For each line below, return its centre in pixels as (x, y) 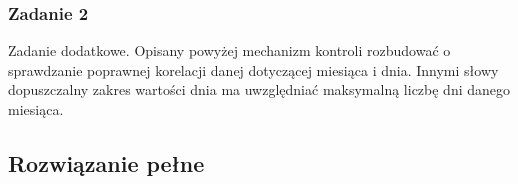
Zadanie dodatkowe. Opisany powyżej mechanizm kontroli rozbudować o (229, 50)
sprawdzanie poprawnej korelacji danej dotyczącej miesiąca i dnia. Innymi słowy (253, 69)
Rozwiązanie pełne (106, 162)
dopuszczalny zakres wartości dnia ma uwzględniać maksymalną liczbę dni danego (259, 89)
